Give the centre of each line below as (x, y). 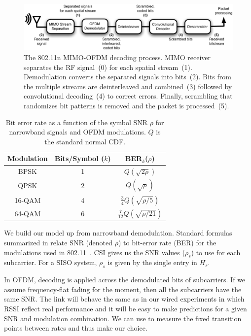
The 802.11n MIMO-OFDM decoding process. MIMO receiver (117, 57)
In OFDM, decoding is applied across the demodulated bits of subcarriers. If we (125, 280)
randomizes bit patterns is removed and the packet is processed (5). (126, 105)
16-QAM (28, 200)
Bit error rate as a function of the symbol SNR (77, 122)
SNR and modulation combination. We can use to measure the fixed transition (123, 318)
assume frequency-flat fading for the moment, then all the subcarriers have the (123, 289)
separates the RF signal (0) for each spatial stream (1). (108, 67)
